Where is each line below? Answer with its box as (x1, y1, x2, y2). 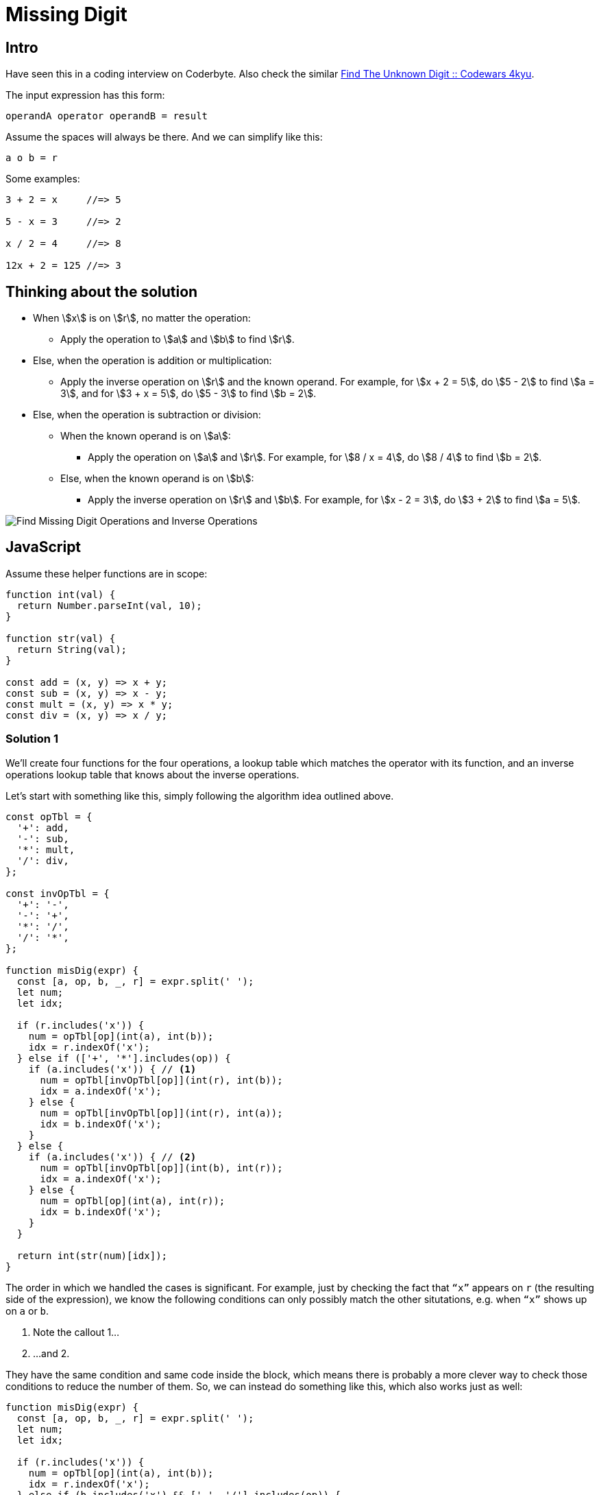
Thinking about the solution (5, 283, 198, 300)
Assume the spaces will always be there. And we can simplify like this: (5, 131, 323, 143)
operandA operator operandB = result (5, 110, 208, 122)
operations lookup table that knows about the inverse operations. (5, 768, 299, 780)
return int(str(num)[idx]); (16, 1249, 168, 1261)
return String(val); (16, 643, 127, 655)
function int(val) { (5, 588, 116, 600)
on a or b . (5, 1304, 49, 1317)
